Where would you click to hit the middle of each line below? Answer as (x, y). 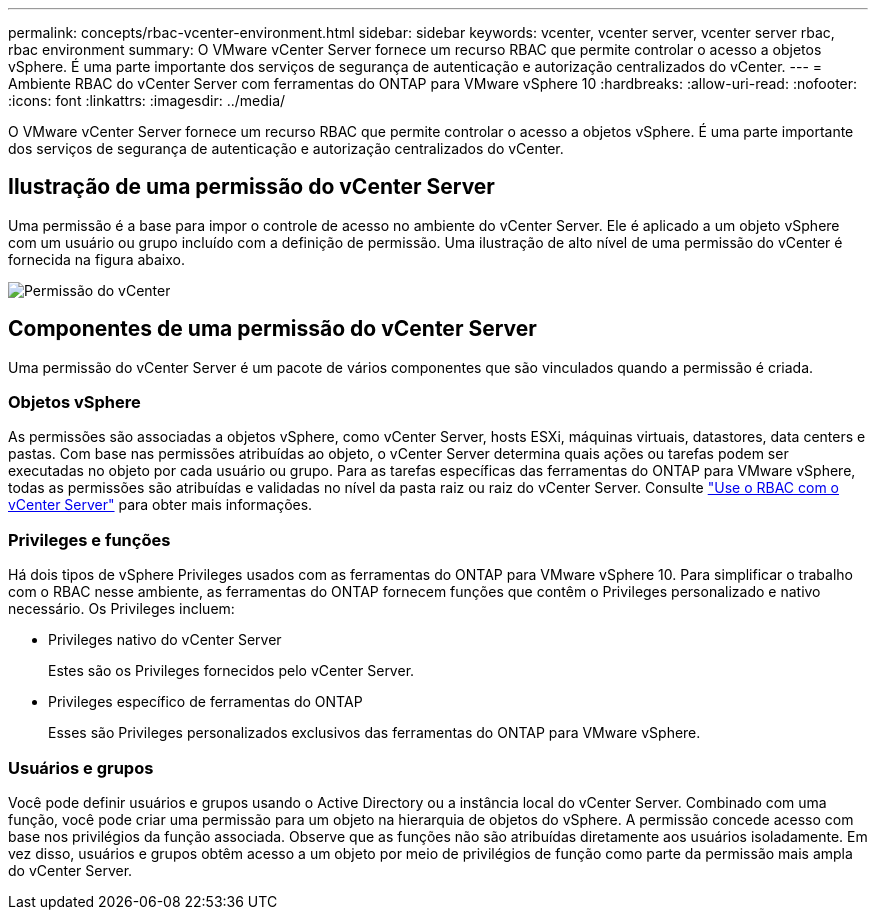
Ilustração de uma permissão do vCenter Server (251, 187)
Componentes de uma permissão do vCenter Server (272, 329)
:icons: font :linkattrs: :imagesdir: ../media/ (147, 100)
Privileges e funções (89, 539)
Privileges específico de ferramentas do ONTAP (205, 702)
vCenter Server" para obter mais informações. (160, 505)
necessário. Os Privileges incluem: (121, 609)
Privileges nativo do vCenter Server (165, 640)
